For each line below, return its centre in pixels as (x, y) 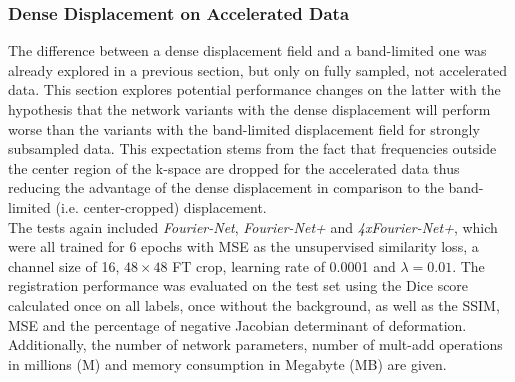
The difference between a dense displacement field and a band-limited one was (247, 50)
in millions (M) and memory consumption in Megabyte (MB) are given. (227, 363)
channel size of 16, (64, 265)
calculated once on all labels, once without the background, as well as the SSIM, (254, 304)
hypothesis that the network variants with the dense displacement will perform (249, 109)
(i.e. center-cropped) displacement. (161, 206)
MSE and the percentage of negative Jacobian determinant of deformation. (237, 324)
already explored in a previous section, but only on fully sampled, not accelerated (257, 69)
